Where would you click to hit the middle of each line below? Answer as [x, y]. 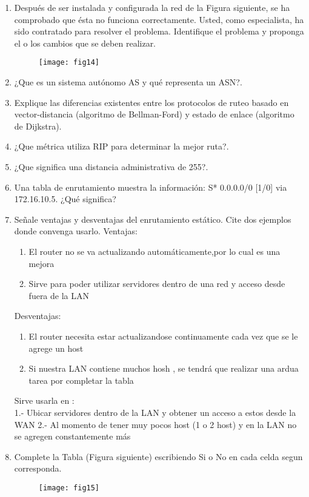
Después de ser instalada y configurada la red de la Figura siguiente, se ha [152, 7]
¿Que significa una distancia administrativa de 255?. [111, 166]
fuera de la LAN [59, 295]
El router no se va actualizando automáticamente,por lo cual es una [154, 251]
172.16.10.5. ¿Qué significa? [65, 199]
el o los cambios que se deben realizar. [85, 43]
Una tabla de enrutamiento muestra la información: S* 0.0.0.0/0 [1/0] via [151, 187]
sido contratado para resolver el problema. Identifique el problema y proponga [159, 31]
